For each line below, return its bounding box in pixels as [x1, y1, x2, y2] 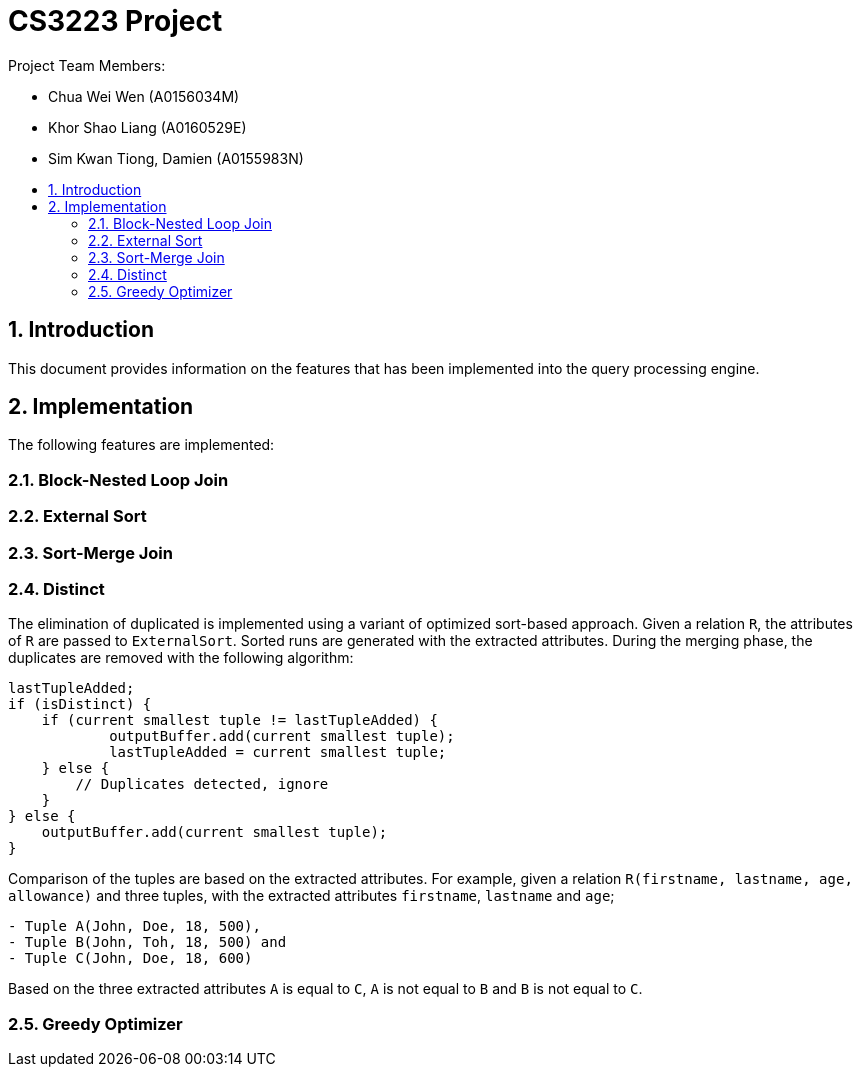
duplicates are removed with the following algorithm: [8, 649, 354, 667]
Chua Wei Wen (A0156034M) [48, 87, 240, 105]
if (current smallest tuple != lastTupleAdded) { [41, 712, 438, 729]
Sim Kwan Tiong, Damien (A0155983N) [48, 149, 304, 167]
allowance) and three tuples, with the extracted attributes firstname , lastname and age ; [8, 887, 615, 905]
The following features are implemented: [8, 436, 275, 454]
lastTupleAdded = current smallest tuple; [109, 744, 447, 761]
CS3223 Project [8, 4, 223, 38]
